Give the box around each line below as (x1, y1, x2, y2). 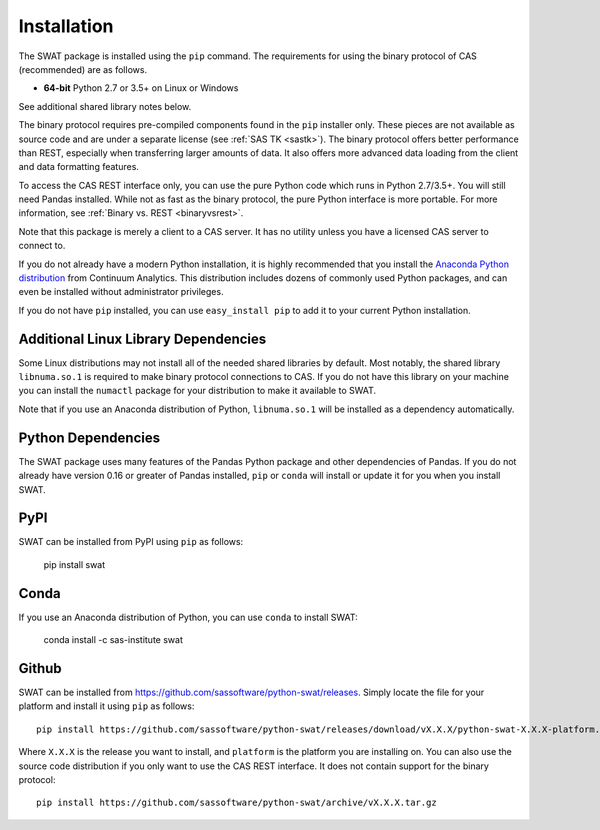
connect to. (18, 240, 66, 252)
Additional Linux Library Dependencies (18, 330, 267, 347)
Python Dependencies (18, 429, 160, 446)
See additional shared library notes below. (18, 100, 192, 112)
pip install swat (43, 558, 106, 570)
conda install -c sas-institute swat (43, 634, 184, 646)
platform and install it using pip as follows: (18, 700, 195, 712)
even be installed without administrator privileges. (18, 286, 224, 298)
